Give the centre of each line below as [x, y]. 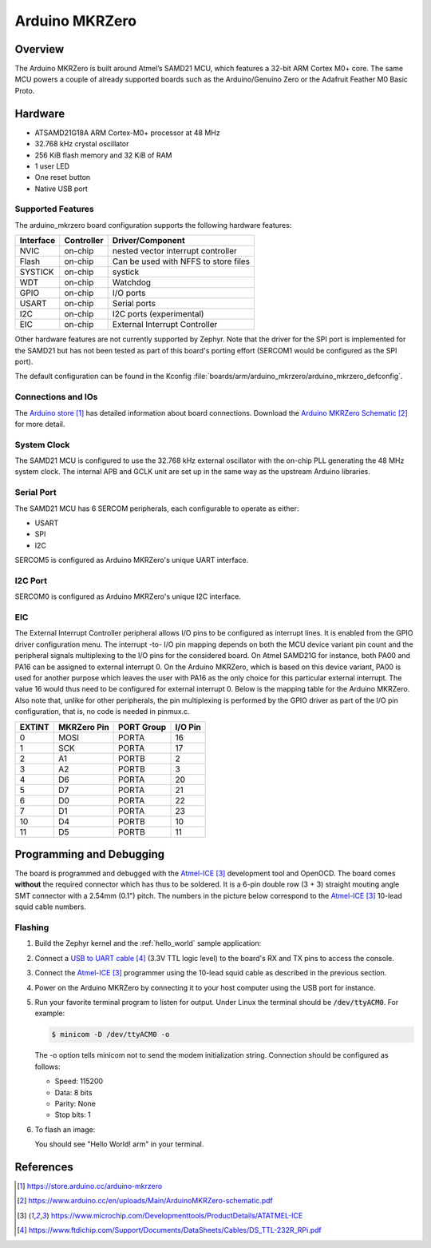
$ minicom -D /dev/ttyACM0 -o [111, 1035]
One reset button [63, 177]
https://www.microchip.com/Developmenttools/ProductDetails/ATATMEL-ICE [177, 1215]
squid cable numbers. [51, 907]
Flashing [32, 927]
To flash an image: [65, 1129]
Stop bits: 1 [73, 1114]
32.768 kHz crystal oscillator [82, 144]
